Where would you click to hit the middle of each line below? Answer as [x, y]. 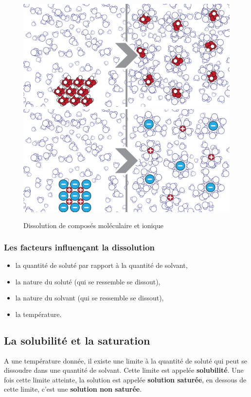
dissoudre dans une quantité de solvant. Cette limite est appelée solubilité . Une [124, 370]
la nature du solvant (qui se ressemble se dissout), [90, 298]
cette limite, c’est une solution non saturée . [73, 389]
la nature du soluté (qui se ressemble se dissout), [88, 281]
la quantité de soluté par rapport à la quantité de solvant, [101, 265]
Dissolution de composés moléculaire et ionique [93, 225]
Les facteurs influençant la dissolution [80, 247]
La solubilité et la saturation [77, 340]
